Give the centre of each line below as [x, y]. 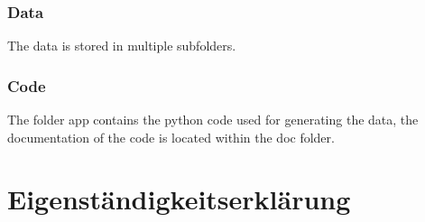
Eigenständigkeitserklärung [179, 199]
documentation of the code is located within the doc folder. [171, 137]
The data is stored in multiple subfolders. [122, 46]
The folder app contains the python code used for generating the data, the [213, 120]
